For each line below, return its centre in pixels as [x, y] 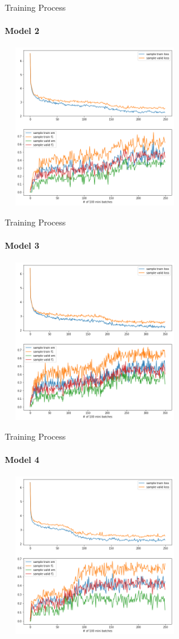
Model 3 [22, 245]
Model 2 [22, 31]
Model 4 [22, 460]
